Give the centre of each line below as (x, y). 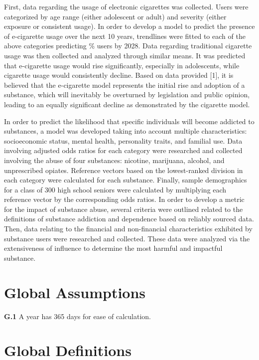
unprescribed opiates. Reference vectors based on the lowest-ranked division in (124, 170)
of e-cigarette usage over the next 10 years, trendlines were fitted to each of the (125, 36)
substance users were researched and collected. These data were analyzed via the (127, 238)
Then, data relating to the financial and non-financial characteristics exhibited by (128, 229)
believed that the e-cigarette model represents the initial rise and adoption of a (125, 85)
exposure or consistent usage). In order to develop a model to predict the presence (129, 26)
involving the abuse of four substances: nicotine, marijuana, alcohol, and (114, 160)
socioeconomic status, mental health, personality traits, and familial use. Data (123, 140)
